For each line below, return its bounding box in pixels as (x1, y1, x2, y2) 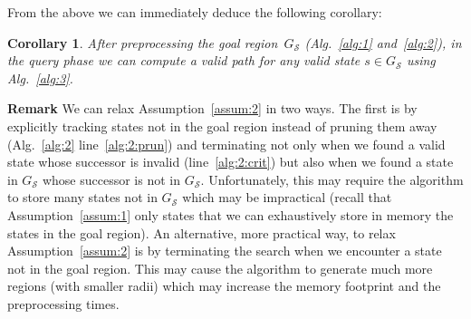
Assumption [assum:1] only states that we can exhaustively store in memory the (7, 205, 454, 224)
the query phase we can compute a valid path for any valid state (7, 51, 360, 70)
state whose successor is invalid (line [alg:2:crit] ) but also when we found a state (7, 152, 454, 171)
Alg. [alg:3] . (7, 68, 73, 87)
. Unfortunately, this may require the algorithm (200, 169, 464, 188)
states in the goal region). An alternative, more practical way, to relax (7, 223, 396, 242)
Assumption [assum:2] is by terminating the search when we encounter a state (7, 241, 442, 260)
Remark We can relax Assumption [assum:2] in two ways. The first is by (7, 99, 418, 118)
